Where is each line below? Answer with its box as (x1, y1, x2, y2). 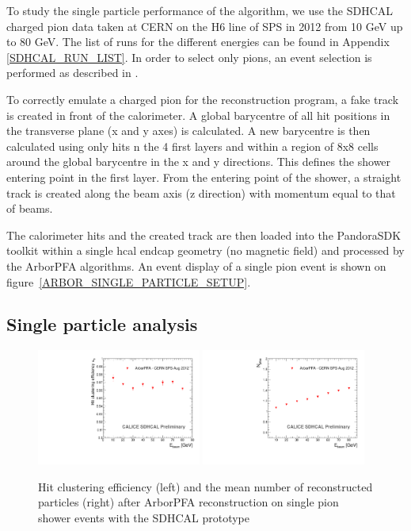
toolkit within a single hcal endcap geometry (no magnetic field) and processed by (6, 242, 405, 259)
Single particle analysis (6, 312, 198, 337)
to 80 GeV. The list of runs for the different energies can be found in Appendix (6, 33, 390, 50)
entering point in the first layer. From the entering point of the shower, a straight (6, 168, 401, 185)
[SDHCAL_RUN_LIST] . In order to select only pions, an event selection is (6, 48, 372, 65)
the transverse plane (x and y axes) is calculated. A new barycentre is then (6, 122, 371, 139)
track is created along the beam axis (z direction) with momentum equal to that (6, 184, 396, 201)
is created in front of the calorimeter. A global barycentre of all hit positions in (6, 106, 390, 123)
